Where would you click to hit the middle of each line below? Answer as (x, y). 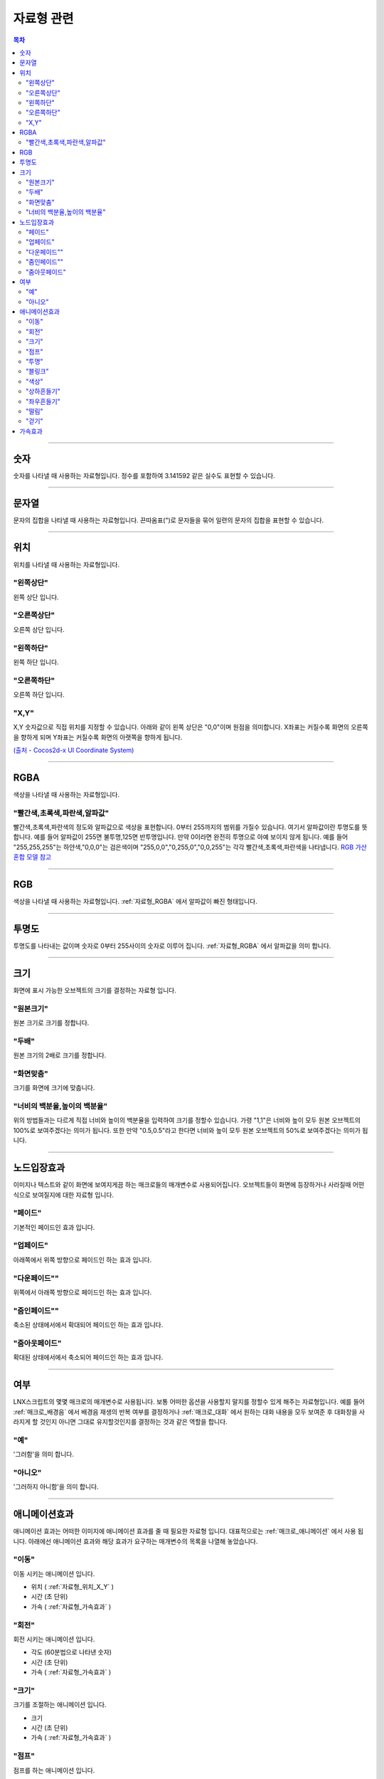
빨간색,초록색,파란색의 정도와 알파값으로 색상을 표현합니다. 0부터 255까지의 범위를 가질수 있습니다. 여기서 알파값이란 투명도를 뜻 (190, 827)
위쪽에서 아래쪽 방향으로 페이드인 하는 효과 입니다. (82, 1292)
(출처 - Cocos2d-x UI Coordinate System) (74, 750)
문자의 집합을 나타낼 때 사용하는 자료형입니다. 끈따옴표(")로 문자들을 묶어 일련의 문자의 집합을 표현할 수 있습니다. (169, 520)
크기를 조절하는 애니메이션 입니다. (60, 1705)
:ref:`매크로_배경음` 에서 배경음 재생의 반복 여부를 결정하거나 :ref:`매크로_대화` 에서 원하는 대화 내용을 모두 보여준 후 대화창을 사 (189, 1412)
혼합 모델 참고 (32, 857)
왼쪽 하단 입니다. (36, 662)
